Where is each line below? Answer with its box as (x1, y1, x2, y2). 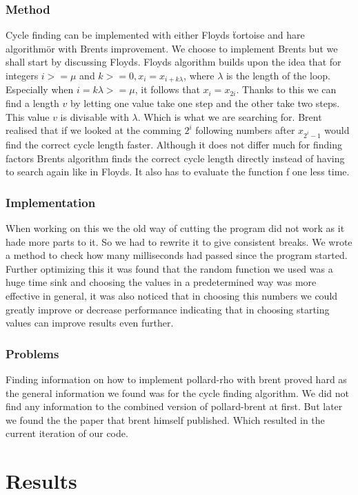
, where (183, 68, 215, 82)
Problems (6, 344, 59, 362)
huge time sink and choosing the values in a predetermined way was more (6, 275, 317, 289)
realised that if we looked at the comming (6, 123, 181, 137)
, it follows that (135, 82, 200, 97)
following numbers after (195, 123, 295, 137)
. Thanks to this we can (236, 82, 337, 97)
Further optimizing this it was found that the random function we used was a (6, 261, 333, 275)
